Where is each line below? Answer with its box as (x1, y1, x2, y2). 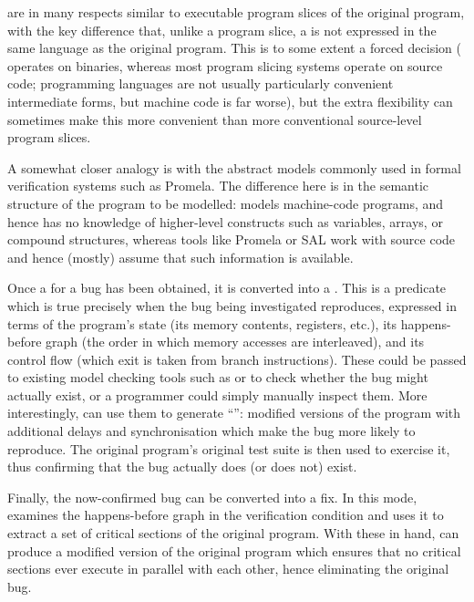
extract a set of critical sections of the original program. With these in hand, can (7, 524, 459, 543)
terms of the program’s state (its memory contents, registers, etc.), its (7, 314, 397, 333)
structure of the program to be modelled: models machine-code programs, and (7, 193, 444, 213)
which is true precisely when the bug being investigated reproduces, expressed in (7, 296, 457, 315)
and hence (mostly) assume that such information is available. (7, 247, 354, 266)
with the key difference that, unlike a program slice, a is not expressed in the (7, 20, 437, 39)
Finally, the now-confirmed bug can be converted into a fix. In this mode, (7, 487, 417, 506)
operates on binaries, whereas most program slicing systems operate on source (7, 56, 443, 75)
